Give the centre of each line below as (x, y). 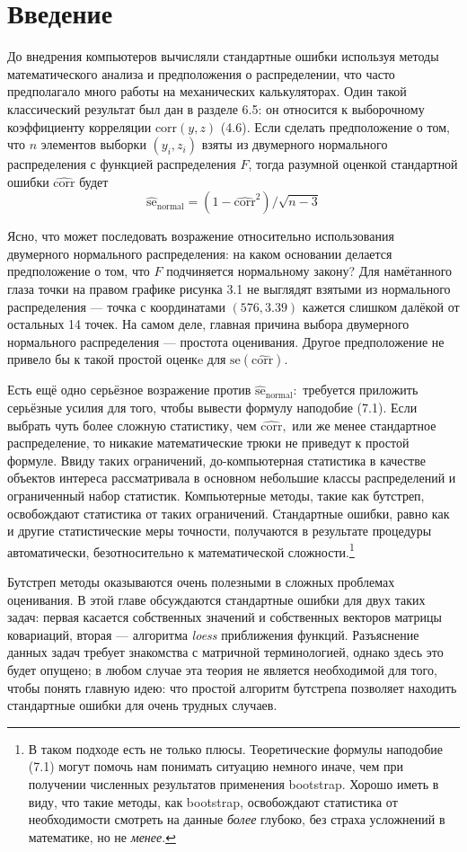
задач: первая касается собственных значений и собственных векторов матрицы (225, 617)
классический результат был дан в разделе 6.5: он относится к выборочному (216, 108)
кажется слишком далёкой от (381, 306)
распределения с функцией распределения (122, 164)
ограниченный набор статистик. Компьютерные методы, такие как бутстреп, (216, 495)
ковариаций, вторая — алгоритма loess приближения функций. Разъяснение (213, 634)
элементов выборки (93, 144)
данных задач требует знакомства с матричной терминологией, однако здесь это (225, 652)
